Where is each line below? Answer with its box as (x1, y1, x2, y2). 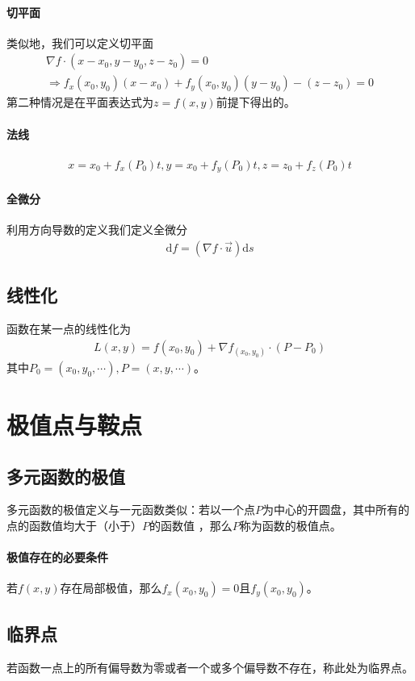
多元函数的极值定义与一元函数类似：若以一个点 (6, 501, 255, 518)
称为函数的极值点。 (239, 516, 342, 533)
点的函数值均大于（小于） (6, 516, 142, 533)
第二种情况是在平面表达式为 (6, 94, 153, 111)
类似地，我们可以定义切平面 (6, 34, 153, 51)
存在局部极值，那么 (60, 579, 162, 596)
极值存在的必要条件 (6, 549, 108, 566)
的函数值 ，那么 (149, 516, 233, 533)
